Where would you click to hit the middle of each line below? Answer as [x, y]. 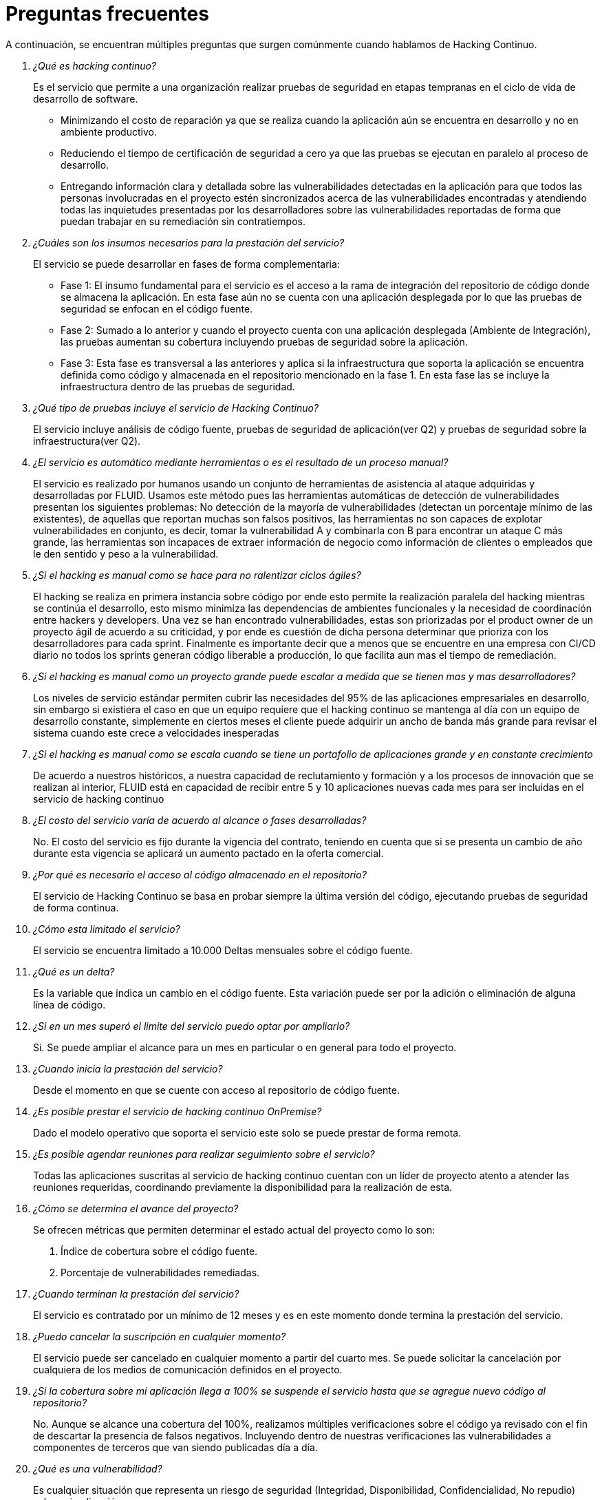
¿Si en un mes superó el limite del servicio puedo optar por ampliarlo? [192, 1026]
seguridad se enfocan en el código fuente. [157, 308]
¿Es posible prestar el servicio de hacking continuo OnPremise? [178, 1111]
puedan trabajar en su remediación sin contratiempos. [183, 221]
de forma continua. [76, 907]
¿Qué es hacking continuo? [95, 65]
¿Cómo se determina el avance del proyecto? [136, 1208]
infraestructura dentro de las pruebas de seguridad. [178, 386]
